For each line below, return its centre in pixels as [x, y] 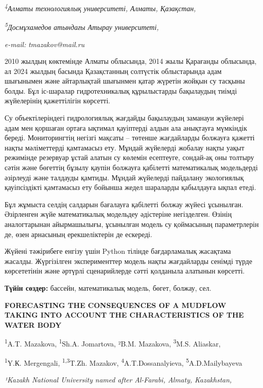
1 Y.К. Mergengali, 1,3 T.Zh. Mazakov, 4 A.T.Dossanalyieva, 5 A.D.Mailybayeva [123, 362]
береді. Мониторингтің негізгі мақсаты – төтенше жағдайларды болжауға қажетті [130, 138]
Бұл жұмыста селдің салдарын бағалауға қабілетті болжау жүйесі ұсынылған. [124, 204]
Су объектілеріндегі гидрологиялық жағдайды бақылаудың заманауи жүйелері [124, 118]
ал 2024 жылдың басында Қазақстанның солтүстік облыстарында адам [113, 71]
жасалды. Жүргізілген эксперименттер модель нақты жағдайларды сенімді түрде [128, 261]
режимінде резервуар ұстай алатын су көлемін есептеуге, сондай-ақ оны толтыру [129, 157]
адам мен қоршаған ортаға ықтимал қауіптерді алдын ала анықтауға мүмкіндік [126, 127]
